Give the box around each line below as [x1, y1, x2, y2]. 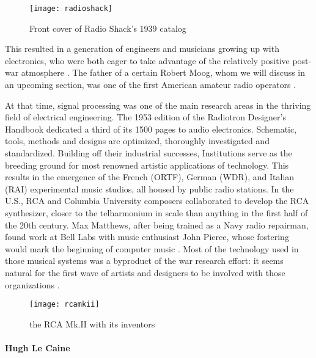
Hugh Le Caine [5, 341, 70, 354]
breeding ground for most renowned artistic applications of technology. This [5, 158, 289, 171]
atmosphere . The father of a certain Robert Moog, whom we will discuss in [21, 66, 306, 79]
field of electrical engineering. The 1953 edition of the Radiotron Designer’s [5, 111, 286, 123]
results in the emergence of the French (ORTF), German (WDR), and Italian [5, 170, 295, 183]
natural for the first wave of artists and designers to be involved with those [5, 266, 285, 279]
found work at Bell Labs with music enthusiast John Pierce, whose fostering [5, 230, 289, 243]
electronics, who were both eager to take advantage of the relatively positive [5, 54, 290, 67]
